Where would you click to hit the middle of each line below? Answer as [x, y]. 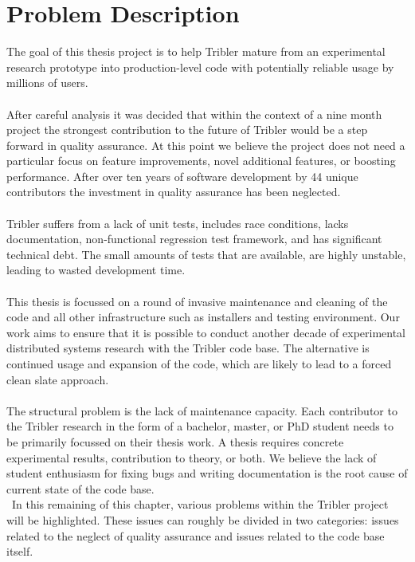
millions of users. [47, 83]
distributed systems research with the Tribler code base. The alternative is [188, 348]
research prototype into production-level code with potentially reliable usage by [200, 67]
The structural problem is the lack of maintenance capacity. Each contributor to [202, 410]
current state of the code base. [80, 488]
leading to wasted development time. [96, 270]
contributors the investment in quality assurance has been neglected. [174, 192]
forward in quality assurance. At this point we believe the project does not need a [206, 145]
